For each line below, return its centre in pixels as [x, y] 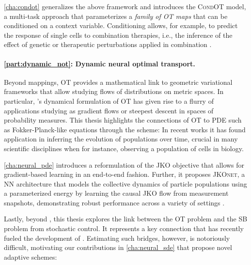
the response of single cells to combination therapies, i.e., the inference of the [118, 35]
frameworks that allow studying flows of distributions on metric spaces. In [114, 91]
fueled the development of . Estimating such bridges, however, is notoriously [117, 238]
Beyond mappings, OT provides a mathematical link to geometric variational [118, 82]
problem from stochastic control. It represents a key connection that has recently [124, 228]
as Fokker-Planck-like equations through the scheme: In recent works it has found [125, 129]
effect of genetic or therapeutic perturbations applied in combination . [108, 44]
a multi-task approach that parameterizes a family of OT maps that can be [116, 16]
